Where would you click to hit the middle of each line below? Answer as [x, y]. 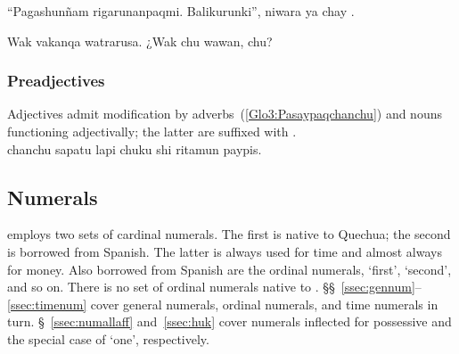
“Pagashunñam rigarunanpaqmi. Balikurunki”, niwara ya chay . [181, 11]
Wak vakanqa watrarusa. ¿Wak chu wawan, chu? [140, 41]
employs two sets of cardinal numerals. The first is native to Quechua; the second [229, 234]
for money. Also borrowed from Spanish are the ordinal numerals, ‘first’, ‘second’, [229, 269]
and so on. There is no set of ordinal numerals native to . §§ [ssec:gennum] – [214, 287]
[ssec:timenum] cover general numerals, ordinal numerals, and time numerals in [223, 304]
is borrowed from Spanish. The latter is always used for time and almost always [225, 251]
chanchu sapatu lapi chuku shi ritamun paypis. [135, 148]
